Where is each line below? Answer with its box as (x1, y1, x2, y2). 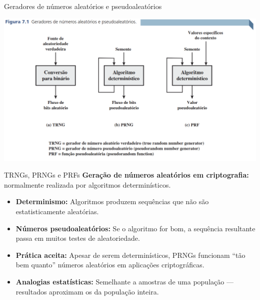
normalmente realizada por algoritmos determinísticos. (4, 179, 171, 190)
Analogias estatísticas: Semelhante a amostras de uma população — (15, 276, 233, 286)
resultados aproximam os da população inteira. (15, 286, 159, 296)
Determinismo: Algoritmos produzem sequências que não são (15, 196, 209, 207)
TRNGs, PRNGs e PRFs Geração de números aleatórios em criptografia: (4, 170, 249, 180)
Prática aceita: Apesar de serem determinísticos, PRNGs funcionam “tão (15, 249, 245, 260)
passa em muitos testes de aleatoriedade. (15, 233, 140, 243)
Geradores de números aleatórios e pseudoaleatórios (4, 1, 162, 11)
